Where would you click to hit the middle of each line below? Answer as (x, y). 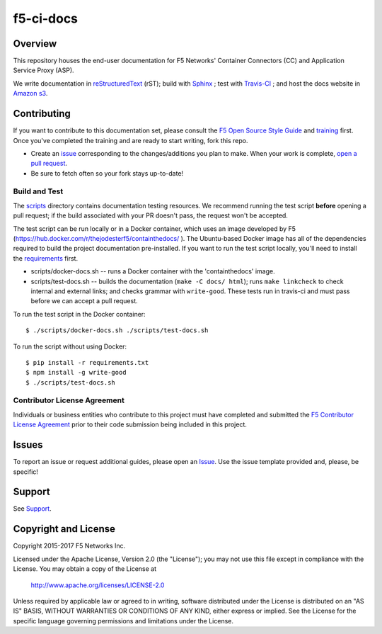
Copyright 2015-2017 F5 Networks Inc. (69, 546)
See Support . (33, 509)
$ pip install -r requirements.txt (87, 362)
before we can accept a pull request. (84, 301)
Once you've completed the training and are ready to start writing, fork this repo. (131, 140)
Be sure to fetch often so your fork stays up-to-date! (107, 173)
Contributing (42, 114)
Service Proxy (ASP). (44, 70)
